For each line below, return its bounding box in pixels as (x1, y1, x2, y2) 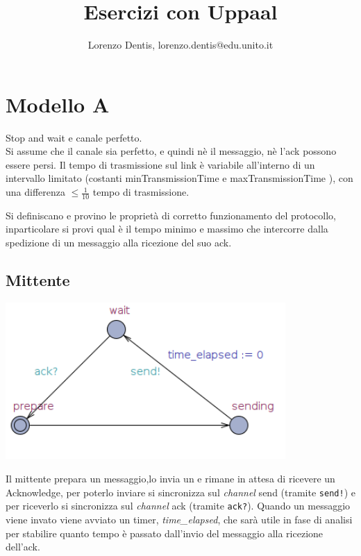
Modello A (6, 90, 110, 118)
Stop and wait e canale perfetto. (6, 130, 142, 144)
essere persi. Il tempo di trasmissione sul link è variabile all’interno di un (6, 157, 315, 171)
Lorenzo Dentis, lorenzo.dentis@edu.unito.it (87, 37, 274, 52)
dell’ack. (6, 539, 40, 554)
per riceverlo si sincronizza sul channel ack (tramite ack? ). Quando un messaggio (6, 498, 351, 513)
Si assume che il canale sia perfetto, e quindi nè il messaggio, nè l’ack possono (6, 144, 337, 158)
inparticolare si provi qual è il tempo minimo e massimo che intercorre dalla (6, 221, 328, 236)
